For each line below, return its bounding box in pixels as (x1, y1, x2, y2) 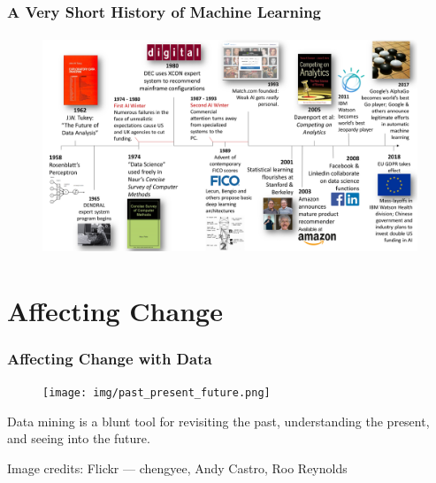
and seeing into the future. (7, 429, 150, 448)
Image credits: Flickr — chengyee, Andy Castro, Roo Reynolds (7, 458, 348, 477)
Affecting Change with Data (7, 347, 212, 369)
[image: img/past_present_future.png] (42, 387, 271, 400)
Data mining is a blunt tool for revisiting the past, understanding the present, (7, 411, 430, 430)
